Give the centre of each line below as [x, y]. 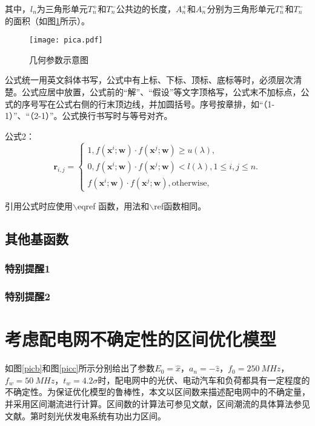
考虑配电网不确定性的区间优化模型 [141, 339]
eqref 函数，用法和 [113, 205]
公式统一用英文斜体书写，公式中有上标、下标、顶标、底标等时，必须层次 [149, 80]
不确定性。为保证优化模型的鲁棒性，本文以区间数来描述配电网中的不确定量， [157, 392]
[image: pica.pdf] [66, 40]
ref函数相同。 [180, 205]
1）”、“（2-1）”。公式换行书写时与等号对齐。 [89, 116]
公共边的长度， [146, 8]
